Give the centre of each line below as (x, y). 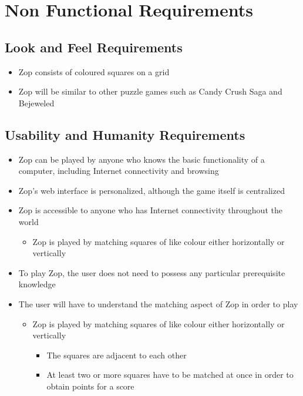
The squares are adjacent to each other (117, 355)
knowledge (37, 284)
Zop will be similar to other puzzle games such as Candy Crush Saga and (150, 91)
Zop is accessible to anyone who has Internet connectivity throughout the (150, 210)
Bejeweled (36, 103)
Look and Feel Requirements (94, 47)
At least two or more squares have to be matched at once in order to (170, 375)
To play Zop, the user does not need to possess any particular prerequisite (152, 272)
